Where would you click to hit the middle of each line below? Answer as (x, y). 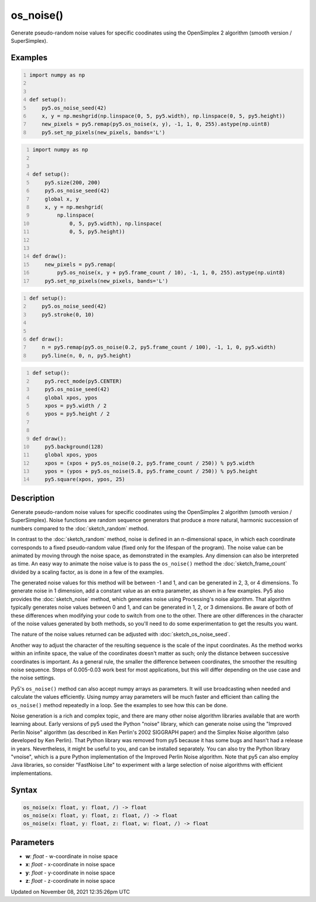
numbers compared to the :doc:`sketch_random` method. (80, 528)
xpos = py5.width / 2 (76, 406)
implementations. (32, 773)
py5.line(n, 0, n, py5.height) (87, 355)
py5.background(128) (74, 447)
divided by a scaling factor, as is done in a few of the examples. (87, 572)
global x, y (62, 199)
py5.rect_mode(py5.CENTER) (83, 381)
